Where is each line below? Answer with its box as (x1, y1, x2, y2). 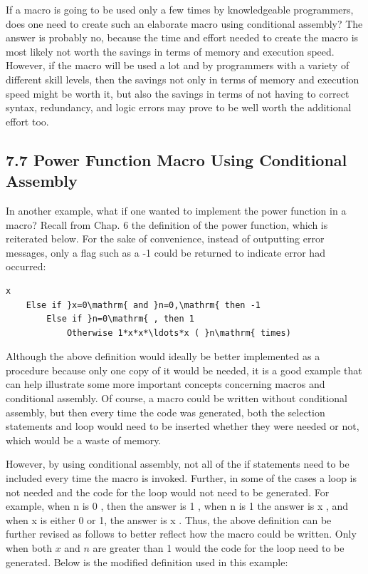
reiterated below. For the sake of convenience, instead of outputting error (6, 231, 325, 246)
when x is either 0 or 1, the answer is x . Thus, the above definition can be (6, 512, 332, 527)
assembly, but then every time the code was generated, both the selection (6, 404, 325, 419)
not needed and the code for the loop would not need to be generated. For (6, 484, 330, 499)
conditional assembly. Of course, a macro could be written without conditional (6, 391, 347, 406)
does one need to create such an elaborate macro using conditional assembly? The (6, 16, 363, 31)
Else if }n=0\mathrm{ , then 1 (46, 314, 194, 324)
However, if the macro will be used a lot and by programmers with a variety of (6, 58, 349, 73)
